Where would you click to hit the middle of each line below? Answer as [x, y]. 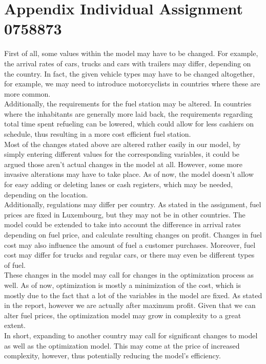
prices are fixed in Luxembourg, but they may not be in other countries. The [125, 214]
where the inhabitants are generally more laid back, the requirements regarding [129, 113]
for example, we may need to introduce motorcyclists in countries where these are [132, 84]
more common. [27, 93]
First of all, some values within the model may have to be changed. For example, [131, 53]
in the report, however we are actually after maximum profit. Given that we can [130, 305]
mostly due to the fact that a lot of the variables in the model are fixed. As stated [133, 295]
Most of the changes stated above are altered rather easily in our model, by [122, 144]
